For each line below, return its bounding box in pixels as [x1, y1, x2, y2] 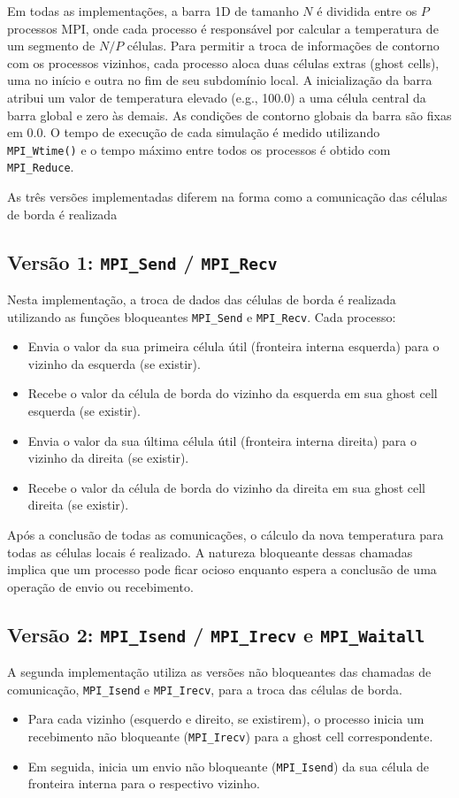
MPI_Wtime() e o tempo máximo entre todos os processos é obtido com [7, 140, 391, 158]
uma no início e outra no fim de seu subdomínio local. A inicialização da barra [7, 71, 432, 89]
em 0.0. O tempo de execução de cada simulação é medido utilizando [7, 123, 380, 142]
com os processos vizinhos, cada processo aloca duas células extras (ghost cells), [7, 53, 440, 72]
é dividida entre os [317, 2, 417, 19]
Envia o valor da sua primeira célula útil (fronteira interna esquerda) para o [27, 337, 440, 356]
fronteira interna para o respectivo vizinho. [27, 774, 260, 793]
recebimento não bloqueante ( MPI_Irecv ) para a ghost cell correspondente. [27, 727, 433, 746]
